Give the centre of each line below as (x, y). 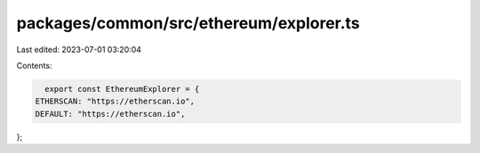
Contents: (34, 65)
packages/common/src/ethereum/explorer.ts (188, 23)
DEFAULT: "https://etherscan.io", (110, 114)
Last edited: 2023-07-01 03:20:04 (79, 50)
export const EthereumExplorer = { (122, 89)
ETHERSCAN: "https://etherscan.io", (115, 101)
